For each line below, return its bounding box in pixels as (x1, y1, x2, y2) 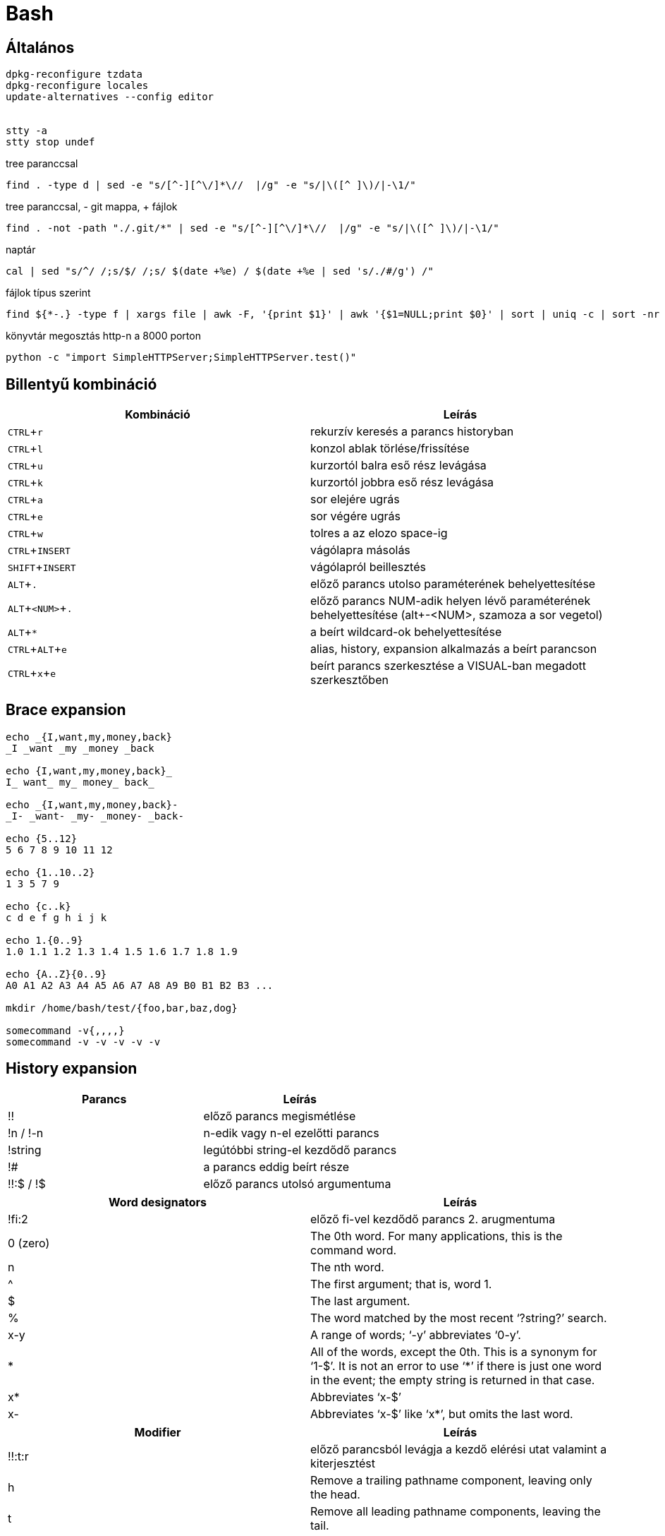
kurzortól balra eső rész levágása (310, 458, 487, 473)
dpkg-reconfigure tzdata (6, 68, 142, 80)
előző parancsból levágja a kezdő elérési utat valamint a (310, 1441, 607, 1456)
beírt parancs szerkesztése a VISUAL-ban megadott (310, 659, 587, 673)
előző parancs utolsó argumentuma (203, 1176, 391, 1191)
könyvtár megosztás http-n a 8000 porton (6, 330, 201, 342)
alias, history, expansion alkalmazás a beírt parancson (310, 642, 597, 656)
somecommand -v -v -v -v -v (6, 1036, 161, 1048)
